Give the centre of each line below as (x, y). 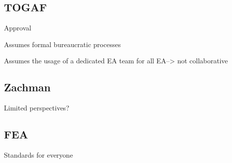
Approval (18, 28)
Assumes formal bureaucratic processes (63, 44)
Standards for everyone (39, 154)
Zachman (27, 87)
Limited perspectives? (37, 108)
